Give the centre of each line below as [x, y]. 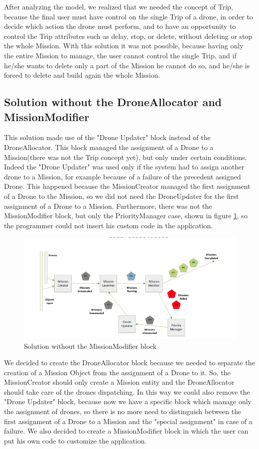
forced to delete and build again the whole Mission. [82, 75]
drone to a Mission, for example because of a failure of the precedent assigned [123, 176]
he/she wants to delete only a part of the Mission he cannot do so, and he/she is [127, 65]
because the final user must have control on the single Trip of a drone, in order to [129, 16]
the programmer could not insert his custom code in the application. [109, 225]
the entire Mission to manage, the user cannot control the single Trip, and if [120, 55]
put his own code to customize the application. [75, 440]
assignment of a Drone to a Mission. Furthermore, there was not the [108, 206]
